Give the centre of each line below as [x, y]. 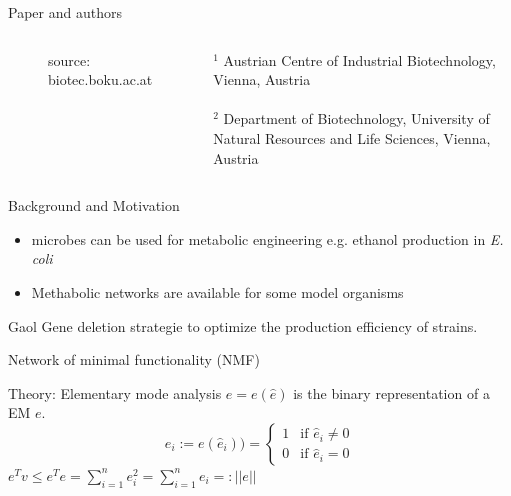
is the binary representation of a [391, 392]
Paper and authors [65, 12]
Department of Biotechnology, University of [356, 118]
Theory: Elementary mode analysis [115, 392]
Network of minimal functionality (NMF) [134, 359]
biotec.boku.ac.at [100, 79]
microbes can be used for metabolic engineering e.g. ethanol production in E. [267, 238]
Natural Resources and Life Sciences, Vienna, [352, 137]
